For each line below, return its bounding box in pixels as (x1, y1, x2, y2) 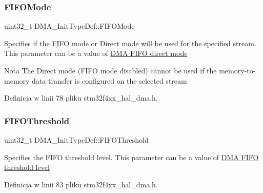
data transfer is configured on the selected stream (32, 75, 187, 86)
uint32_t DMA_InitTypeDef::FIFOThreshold (4, 134, 149, 145)
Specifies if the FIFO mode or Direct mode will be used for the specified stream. (4, 37, 256, 48)
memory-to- (219, 65, 256, 75)
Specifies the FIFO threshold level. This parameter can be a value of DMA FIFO (4, 151, 259, 162)
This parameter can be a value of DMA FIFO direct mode (4, 48, 188, 59)
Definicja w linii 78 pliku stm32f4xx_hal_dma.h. (4, 92, 158, 103)
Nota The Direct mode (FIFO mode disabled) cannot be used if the (4, 65, 217, 75)
